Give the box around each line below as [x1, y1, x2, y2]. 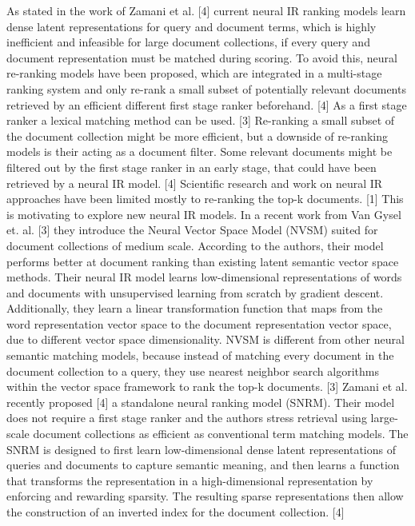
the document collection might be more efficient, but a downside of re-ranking [6, 127, 388, 144]
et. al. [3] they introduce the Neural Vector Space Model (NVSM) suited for [6, 221, 378, 238]
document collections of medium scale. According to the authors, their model [6, 237, 384, 253]
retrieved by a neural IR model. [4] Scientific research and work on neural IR [6, 174, 383, 191]
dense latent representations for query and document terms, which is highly [6, 18, 377, 34]
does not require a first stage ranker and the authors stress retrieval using [6, 409, 367, 426]
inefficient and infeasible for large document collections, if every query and [6, 34, 370, 50]
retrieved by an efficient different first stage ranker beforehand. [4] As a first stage [6, 96, 407, 113]
